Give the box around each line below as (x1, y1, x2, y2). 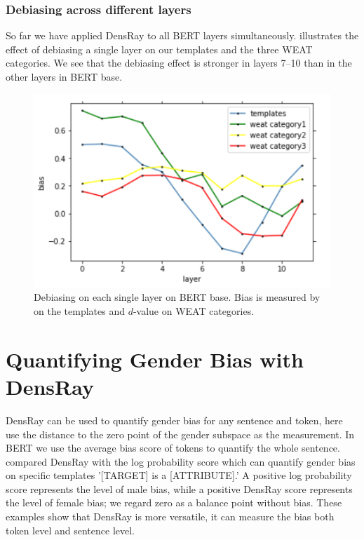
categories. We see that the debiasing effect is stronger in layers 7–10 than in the (6, 55, 352, 70)
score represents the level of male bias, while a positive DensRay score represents (6, 481, 353, 496)
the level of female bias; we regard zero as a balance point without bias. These (6, 495, 342, 510)
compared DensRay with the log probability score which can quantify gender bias (6, 454, 356, 468)
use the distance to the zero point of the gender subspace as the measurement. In (6, 426, 355, 441)
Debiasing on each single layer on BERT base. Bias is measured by (34, 290, 321, 304)
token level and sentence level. (6, 522, 135, 537)
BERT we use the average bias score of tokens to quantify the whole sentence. (6, 440, 340, 455)
